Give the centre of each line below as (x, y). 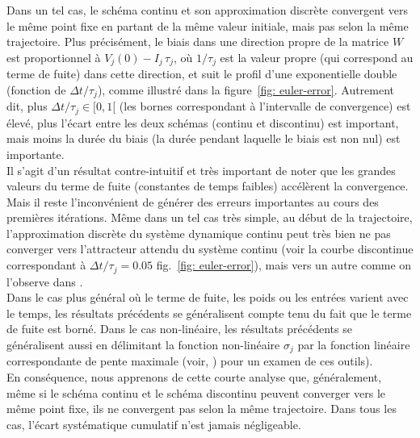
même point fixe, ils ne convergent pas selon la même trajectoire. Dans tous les (202, 409)
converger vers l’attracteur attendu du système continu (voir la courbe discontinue (210, 249)
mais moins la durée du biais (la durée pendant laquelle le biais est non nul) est (204, 138)
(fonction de (36, 89)
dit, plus (27, 106)
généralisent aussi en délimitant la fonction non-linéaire (143, 344)
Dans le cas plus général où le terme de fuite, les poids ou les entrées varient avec (208, 297)
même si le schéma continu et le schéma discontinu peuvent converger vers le (196, 392)
